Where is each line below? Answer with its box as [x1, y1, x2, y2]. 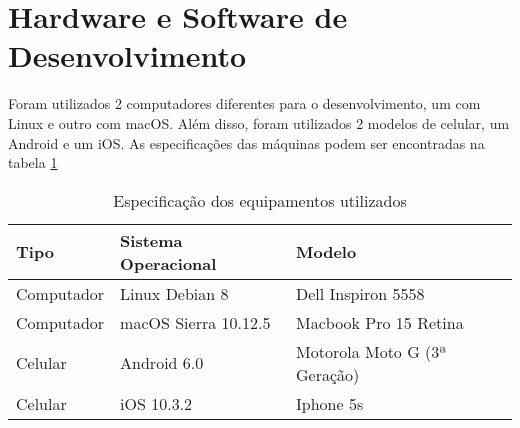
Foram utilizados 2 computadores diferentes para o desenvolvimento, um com [8, 93, 481, 114]
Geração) [296, 362, 360, 386]
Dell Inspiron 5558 [296, 281, 425, 305]
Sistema [120, 228, 183, 252]
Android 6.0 [120, 351, 204, 375]
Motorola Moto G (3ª [296, 339, 447, 363]
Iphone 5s [296, 391, 364, 415]
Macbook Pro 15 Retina [296, 310, 464, 334]
